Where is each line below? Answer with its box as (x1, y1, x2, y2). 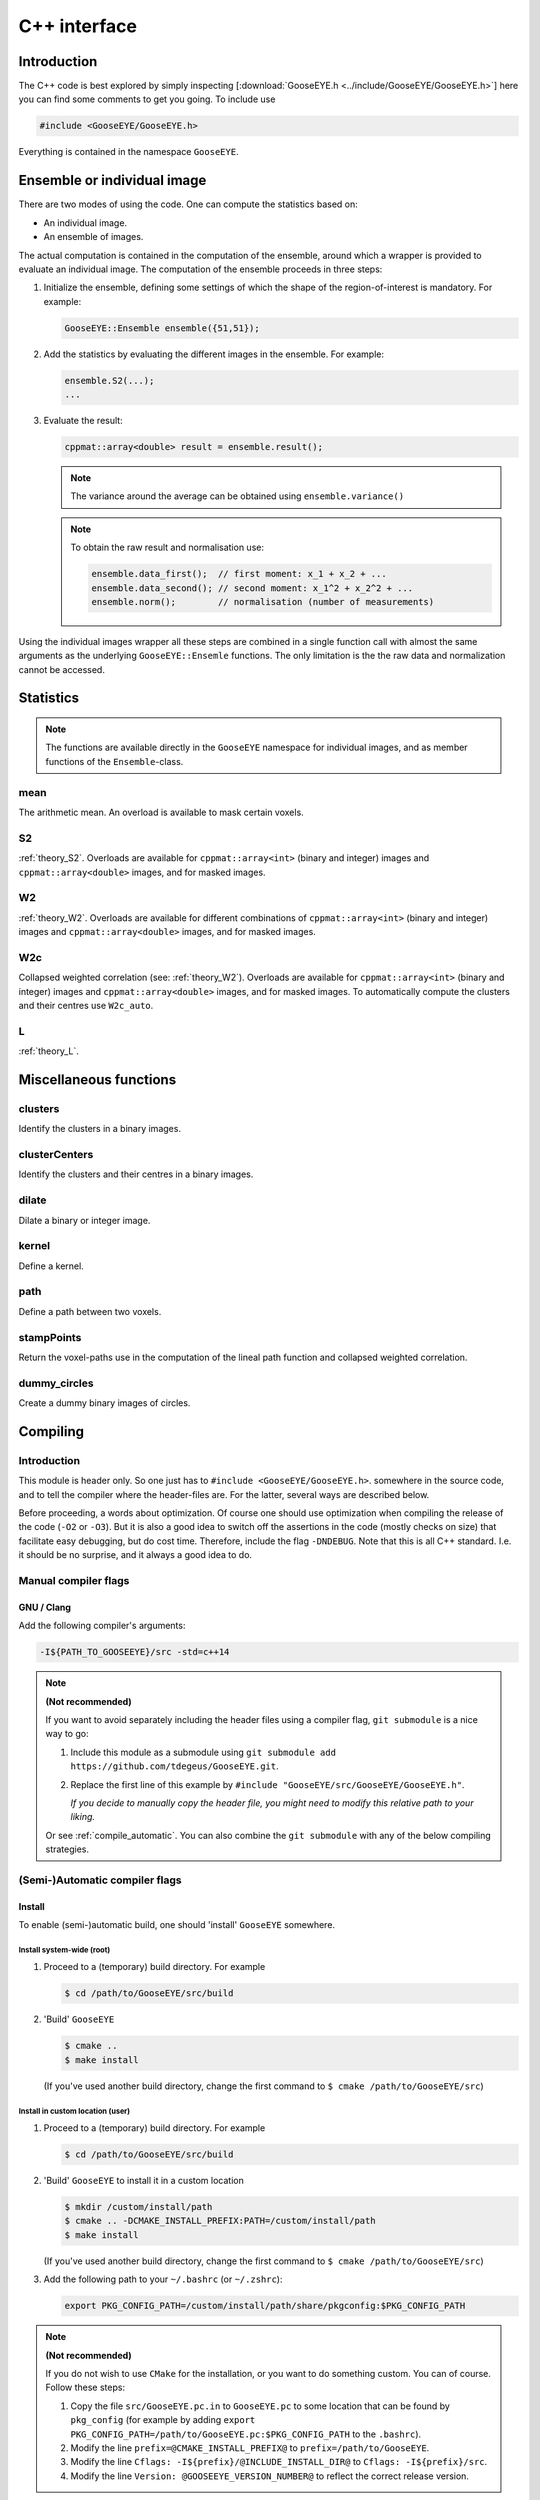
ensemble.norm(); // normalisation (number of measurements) (91, 596, 435, 607)
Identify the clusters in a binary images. (18, 1123, 182, 1135)
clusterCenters (18, 1148, 94, 1162)
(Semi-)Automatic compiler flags (18, 1873, 182, 1887)
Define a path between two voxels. (18, 1305, 162, 1317)
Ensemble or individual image (18, 172, 207, 189)
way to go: (45, 1728, 89, 1740)
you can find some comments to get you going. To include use (18, 93, 276, 105)
